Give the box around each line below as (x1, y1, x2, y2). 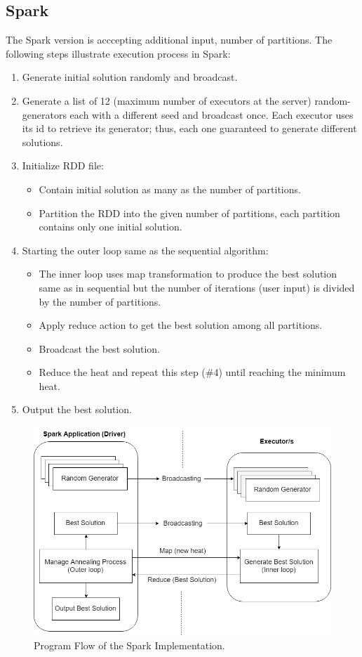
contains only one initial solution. (39, 219, 182, 234)
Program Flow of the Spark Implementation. (34, 638, 225, 653)
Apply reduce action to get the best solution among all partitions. (39, 318, 323, 332)
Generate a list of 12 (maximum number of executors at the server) (22, 93, 311, 108)
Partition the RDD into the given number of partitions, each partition (39, 205, 340, 220)
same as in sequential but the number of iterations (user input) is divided (39, 280, 355, 294)
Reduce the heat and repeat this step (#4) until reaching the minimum (39, 365, 346, 379)
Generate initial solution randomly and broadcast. (22, 70, 238, 84)
